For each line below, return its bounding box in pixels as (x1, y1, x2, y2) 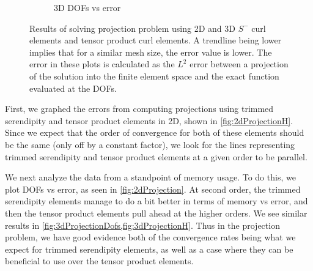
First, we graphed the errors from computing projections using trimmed (5, 102, 274, 115)
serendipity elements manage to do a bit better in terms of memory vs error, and (5, 195, 308, 207)
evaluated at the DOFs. (29, 81, 117, 94)
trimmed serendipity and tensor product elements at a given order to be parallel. (5, 150, 307, 163)
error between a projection (190, 58, 289, 70)
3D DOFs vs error (54, 1, 121, 13)
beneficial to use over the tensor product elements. (5, 254, 194, 267)
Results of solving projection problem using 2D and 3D (29, 21, 235, 34)
